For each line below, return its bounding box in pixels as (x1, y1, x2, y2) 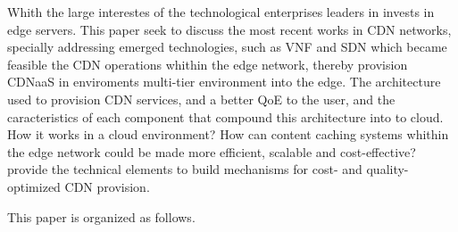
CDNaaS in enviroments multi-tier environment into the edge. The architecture (7, 72, 441, 91)
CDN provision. (64, 177, 150, 195)
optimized (7, 177, 61, 195)
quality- (366, 160, 409, 178)
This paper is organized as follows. (7, 207, 196, 226)
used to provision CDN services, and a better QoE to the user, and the (7, 89, 396, 108)
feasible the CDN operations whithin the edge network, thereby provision (7, 54, 408, 73)
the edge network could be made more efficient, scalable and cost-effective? (7, 142, 416, 161)
